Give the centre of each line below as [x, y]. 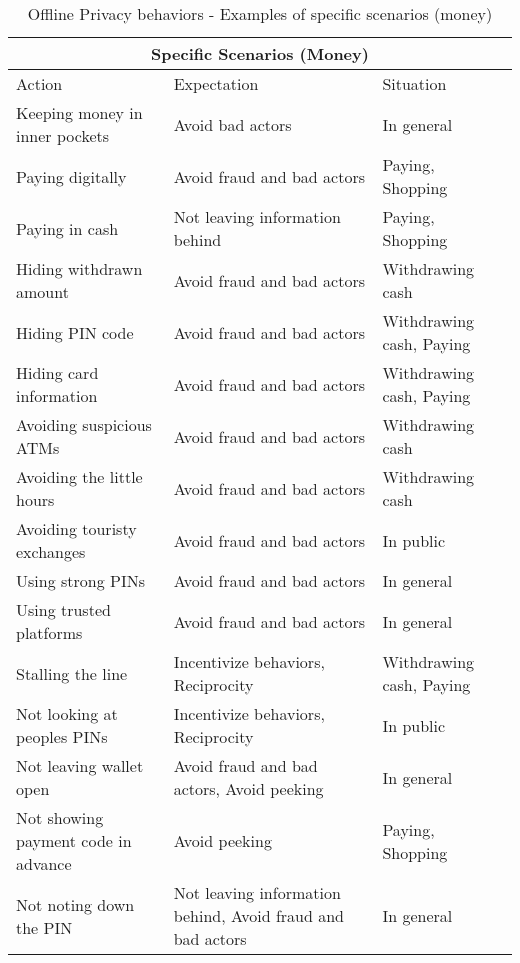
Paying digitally [71, 176]
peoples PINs [62, 736]
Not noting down [75, 904]
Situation [414, 83]
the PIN [44, 927]
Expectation [216, 83]
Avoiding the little [79, 476]
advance [44, 863]
